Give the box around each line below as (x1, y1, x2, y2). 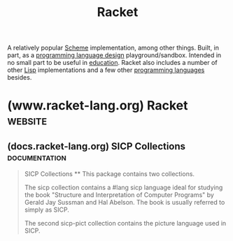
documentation (7, 151, 66, 163)
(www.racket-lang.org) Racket (7, 98, 188, 114)
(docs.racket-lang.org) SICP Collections (7, 140, 186, 152)
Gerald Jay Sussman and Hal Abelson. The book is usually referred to (24, 198, 225, 207)
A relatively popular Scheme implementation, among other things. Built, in (7, 43, 219, 52)
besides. (7, 73, 32, 82)
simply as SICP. (24, 205, 70, 214)
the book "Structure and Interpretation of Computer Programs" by (24, 191, 215, 199)
